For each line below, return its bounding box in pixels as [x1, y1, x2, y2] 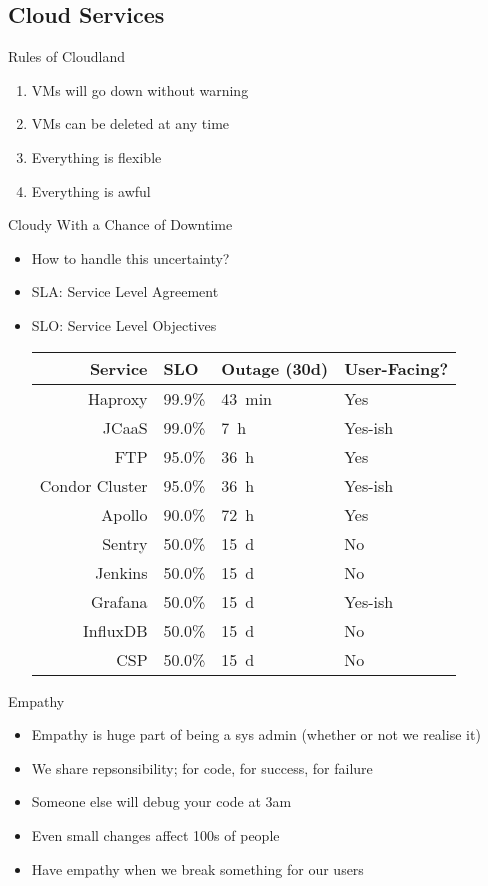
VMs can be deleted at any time [31, 113, 230, 134]
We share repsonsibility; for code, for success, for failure [31, 757, 373, 778]
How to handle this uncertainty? [31, 247, 230, 268]
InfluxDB [83, 618, 148, 642]
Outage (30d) [221, 356, 329, 380]
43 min [221, 386, 273, 410]
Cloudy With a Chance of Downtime [8, 214, 233, 235]
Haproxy [87, 386, 148, 410]
